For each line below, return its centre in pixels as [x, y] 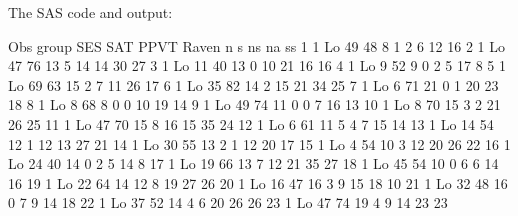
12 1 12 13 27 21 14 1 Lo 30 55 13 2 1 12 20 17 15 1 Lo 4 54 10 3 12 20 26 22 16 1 [259, 143]
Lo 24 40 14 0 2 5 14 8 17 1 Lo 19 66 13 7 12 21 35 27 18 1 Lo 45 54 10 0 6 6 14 [253, 163]
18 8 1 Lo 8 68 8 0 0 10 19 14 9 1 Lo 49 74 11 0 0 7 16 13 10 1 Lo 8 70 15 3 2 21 [254, 104]
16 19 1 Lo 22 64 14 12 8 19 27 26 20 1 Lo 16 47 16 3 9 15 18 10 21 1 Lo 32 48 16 [258, 182]
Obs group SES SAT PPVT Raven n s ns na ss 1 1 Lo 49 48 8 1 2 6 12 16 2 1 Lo [256, 45]
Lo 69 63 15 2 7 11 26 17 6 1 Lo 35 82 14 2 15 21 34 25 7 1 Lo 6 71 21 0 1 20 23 [253, 84]
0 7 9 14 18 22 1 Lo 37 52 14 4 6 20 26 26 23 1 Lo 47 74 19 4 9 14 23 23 [228, 202]
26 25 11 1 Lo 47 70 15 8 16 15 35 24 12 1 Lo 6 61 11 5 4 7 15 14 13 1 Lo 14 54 [251, 123]
